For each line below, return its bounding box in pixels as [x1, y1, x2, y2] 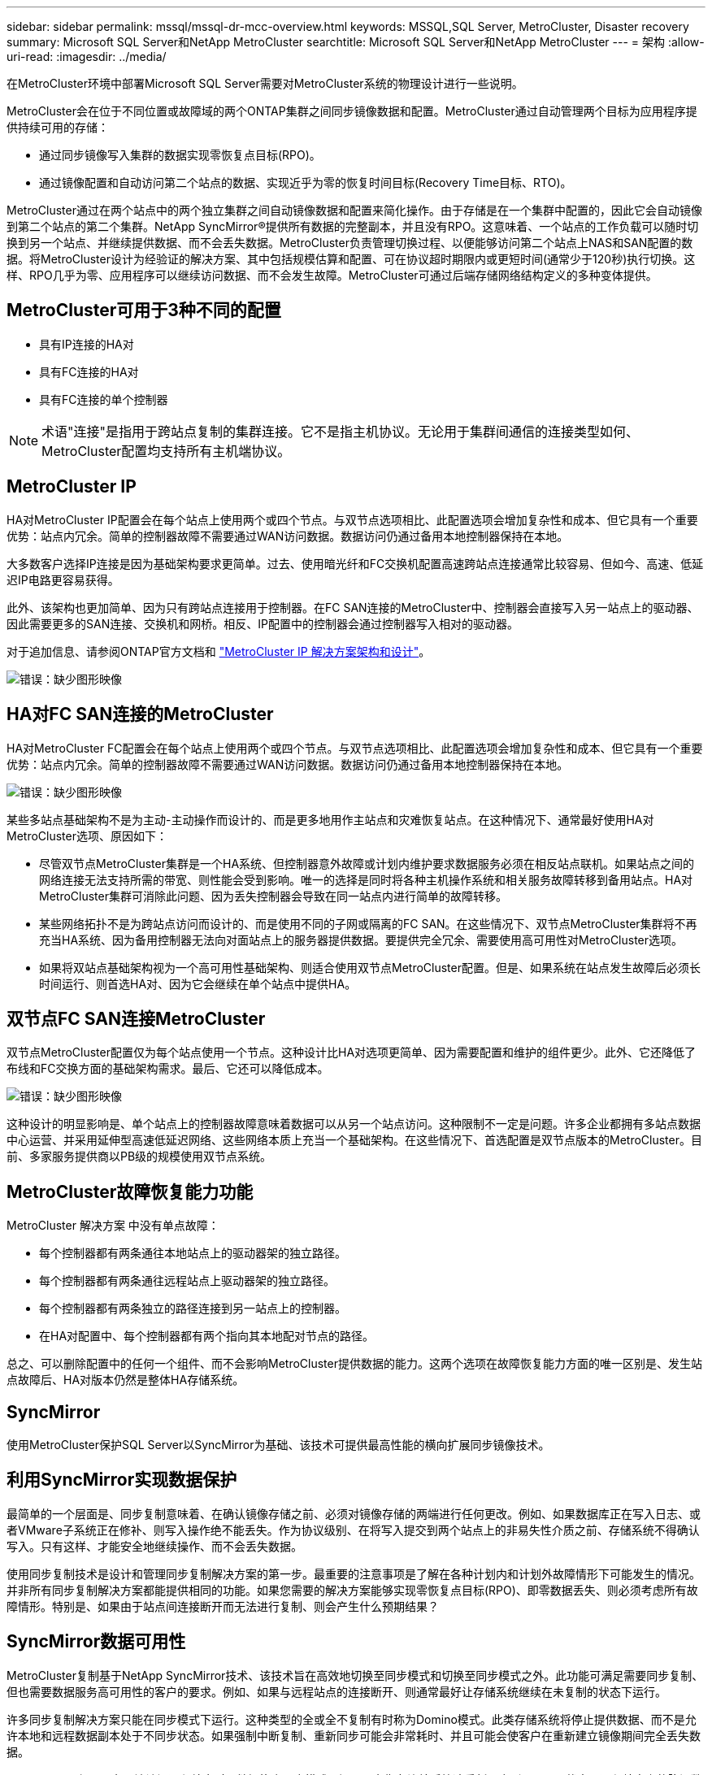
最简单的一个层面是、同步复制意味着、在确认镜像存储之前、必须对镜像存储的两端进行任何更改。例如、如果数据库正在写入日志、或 [7, 1506, 701, 1521]
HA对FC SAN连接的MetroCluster [7, 704, 274, 725]
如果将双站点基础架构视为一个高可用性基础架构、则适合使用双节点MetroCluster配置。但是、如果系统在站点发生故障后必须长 [39, 960, 701, 974]
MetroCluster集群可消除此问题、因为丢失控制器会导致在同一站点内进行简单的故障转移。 [39, 888, 507, 903]
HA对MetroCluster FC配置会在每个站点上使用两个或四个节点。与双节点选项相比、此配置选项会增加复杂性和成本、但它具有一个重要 [7, 740, 703, 755]
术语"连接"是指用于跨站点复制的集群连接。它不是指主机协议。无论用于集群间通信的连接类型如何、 [41, 423, 639, 440]
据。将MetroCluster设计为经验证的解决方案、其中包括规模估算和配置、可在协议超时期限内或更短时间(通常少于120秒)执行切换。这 [7, 252, 696, 266]
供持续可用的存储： [7, 120, 109, 134]
